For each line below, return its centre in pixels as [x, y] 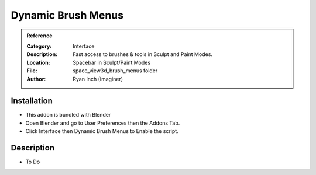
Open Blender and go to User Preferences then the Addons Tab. [103, 123]
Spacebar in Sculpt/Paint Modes [112, 62]
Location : [38, 62]
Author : [36, 79]
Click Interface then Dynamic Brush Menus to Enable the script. [102, 131]
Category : [39, 46]
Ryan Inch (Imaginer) [98, 79]
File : [32, 71]
